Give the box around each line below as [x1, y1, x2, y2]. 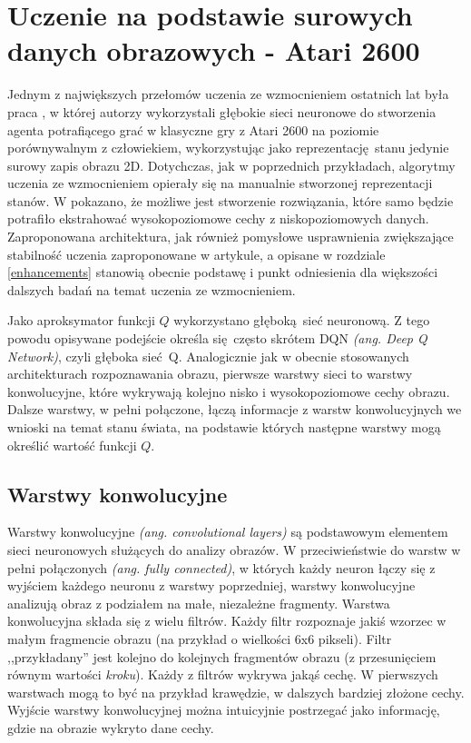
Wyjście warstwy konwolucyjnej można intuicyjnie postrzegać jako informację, [7, 700, 440, 719]
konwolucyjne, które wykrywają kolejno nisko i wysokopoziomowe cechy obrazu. [7, 381, 450, 401]
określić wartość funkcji [7, 435, 137, 454]
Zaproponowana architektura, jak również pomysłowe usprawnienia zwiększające [7, 227, 454, 246]
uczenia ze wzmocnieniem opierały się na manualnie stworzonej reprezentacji [7, 173, 433, 193]
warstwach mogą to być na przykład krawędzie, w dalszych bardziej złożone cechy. [7, 682, 465, 701]
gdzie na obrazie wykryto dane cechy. [7, 718, 214, 737]
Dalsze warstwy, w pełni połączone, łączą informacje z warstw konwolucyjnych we [7, 400, 462, 419]
